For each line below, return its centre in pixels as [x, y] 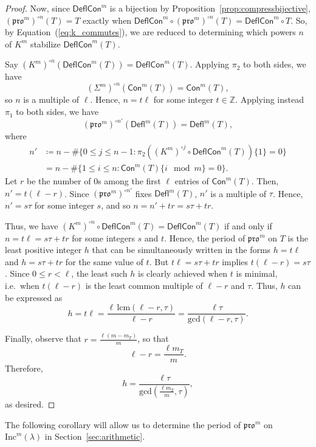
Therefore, [24, 368]
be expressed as [34, 297]
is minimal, [257, 273]
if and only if [248, 225]
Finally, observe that [43, 338]
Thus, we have [32, 225]
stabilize [45, 43]
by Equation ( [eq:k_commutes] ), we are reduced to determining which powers [150, 32]
